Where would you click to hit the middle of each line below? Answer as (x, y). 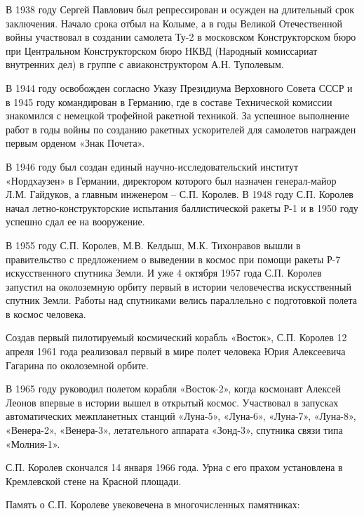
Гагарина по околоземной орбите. (77, 365)
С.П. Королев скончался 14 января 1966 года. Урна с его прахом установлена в (174, 467)
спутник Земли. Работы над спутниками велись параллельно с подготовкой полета (181, 300)
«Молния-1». (33, 443)
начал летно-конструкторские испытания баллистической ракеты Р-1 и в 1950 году (182, 207)
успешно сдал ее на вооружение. (75, 221)
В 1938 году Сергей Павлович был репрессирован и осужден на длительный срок (180, 9)
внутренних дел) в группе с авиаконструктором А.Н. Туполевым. (145, 64)
